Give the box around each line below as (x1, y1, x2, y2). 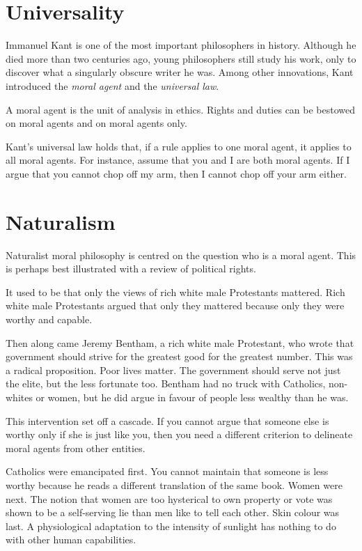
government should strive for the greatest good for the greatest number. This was (6, 349, 353, 364)
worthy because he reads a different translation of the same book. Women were (6, 477, 343, 492)
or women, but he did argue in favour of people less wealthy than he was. (36, 389, 349, 404)
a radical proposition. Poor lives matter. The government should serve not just (6, 362, 341, 377)
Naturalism (6, 207, 116, 235)
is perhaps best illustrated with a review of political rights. (6, 261, 256, 276)
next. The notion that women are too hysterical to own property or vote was (6, 491, 333, 506)
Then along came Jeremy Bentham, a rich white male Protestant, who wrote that (6, 335, 354, 350)
